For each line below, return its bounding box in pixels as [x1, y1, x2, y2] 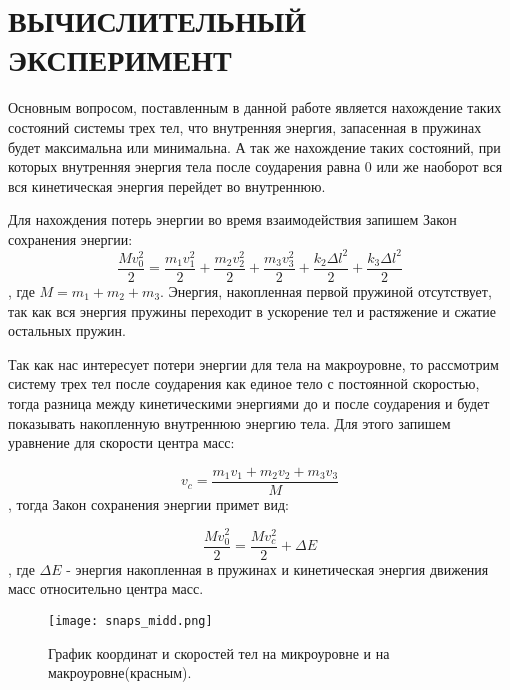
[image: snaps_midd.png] [48, 613, 213, 628]
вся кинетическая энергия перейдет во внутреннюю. [8, 175, 326, 196]
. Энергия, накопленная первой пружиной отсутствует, [160, 281, 492, 302]
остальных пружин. [8, 320, 126, 341]
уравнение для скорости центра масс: [8, 432, 235, 453]
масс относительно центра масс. [8, 578, 204, 599]
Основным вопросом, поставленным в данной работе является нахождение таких [8, 97, 502, 118]
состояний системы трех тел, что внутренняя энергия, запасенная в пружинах [8, 116, 482, 137]
